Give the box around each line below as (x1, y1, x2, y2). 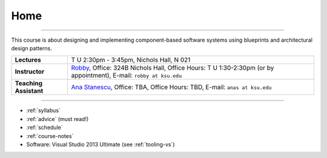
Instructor (15, 67, 45, 76)
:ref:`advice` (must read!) (26, 115, 89, 122)
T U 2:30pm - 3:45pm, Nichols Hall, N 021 (71, 56, 191, 64)
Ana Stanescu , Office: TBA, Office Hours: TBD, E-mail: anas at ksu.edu (71, 83, 272, 91)
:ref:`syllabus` (26, 107, 61, 114)
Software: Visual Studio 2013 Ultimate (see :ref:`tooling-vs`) (26, 140, 175, 148)
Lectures (15, 56, 42, 64)
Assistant (15, 87, 44, 95)
